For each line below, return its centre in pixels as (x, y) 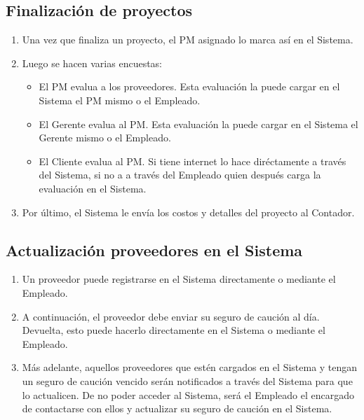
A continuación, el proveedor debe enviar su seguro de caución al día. (171, 316)
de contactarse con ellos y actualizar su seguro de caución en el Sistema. (177, 408)
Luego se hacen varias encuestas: (92, 63)
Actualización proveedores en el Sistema (154, 250)
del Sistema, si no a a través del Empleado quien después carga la (180, 175)
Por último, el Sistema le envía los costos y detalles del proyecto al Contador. (188, 212)
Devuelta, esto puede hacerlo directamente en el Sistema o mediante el (174, 330)
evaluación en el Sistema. (93, 188)
